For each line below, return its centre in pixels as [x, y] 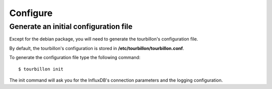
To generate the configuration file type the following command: [75, 57]
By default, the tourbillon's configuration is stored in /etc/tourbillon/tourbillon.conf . [97, 48]
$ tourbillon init [41, 69]
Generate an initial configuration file [71, 26]
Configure [31, 13]
